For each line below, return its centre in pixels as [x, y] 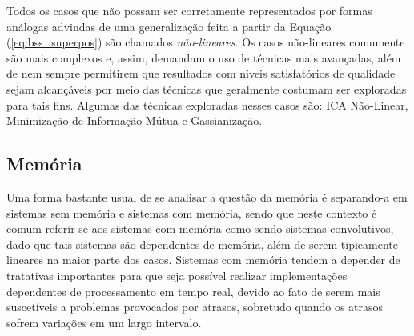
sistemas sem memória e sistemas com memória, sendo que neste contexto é [192, 212]
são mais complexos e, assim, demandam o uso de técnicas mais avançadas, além [204, 57]
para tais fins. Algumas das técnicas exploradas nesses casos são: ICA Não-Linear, [207, 104]
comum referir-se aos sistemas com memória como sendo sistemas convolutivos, [200, 228]
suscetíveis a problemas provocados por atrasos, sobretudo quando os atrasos [195, 307]
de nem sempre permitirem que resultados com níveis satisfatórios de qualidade [201, 73]
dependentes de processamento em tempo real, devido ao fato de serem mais [193, 291]
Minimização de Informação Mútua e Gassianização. [135, 120]
